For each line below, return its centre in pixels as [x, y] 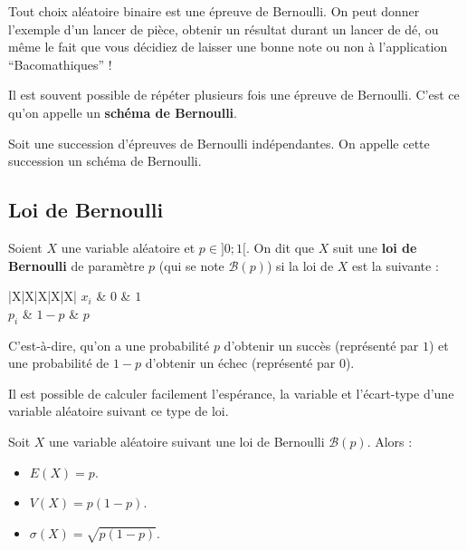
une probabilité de [59, 363]
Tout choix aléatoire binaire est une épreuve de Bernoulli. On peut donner [214, 11]
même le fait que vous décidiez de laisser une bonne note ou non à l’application [228, 47]
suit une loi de [375, 247]
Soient [25, 247]
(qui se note [191, 265]
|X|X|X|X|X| [43, 296]
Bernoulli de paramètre [76, 265]
